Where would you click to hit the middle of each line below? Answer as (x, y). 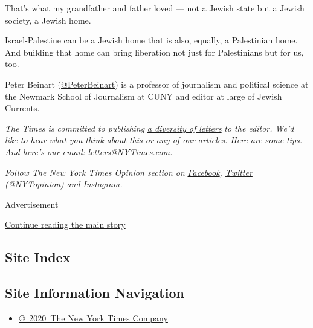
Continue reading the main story (65, 224)
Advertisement (32, 204)
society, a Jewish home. (48, 20)
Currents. (22, 108)
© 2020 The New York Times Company (93, 317)
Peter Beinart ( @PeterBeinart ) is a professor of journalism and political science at (157, 84)
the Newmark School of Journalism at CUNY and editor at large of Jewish (144, 96)
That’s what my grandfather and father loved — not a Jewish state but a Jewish (155, 8)
